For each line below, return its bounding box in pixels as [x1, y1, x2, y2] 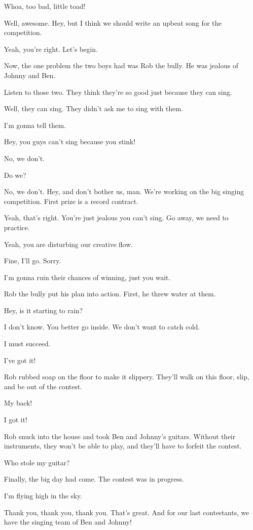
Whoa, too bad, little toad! [4, 1, 85, 11]
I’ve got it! [4, 355, 36, 365]
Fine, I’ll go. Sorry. [4, 255, 61, 266]
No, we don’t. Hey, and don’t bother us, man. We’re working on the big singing [4, 186, 244, 197]
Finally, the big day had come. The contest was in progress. [4, 474, 184, 484]
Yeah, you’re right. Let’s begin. [4, 43, 98, 54]
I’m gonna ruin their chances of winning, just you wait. [4, 272, 171, 282]
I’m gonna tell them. [4, 120, 66, 130]
